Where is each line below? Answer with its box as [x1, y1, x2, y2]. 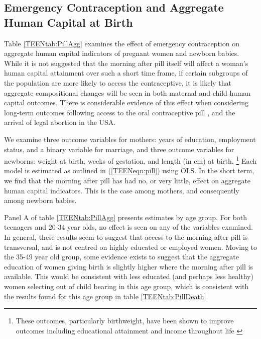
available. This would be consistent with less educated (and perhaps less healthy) [4, 271, 253, 282]
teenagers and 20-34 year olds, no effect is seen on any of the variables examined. [4, 222, 253, 232]
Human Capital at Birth [4, 14, 133, 30]
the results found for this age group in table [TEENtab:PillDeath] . [4, 291, 208, 301]
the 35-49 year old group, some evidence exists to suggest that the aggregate [4, 251, 239, 262]
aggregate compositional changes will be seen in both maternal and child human [4, 87, 251, 98]
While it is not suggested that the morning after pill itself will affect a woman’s [4, 57, 248, 68]
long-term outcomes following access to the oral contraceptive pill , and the [4, 107, 235, 117]
